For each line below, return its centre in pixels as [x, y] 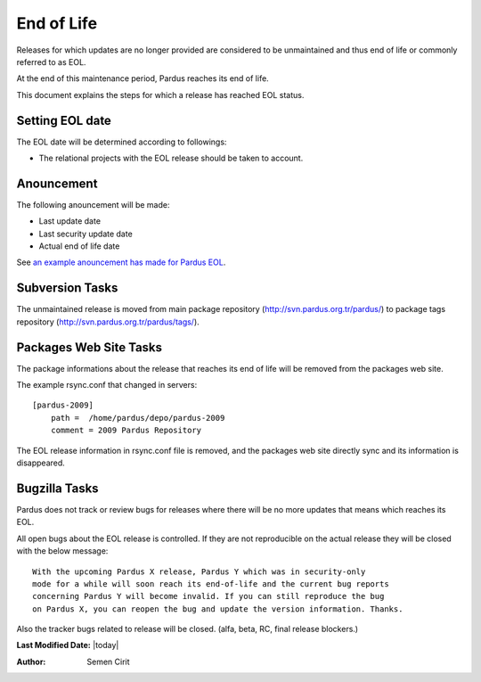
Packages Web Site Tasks [90, 347]
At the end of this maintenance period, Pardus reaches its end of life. [143, 78]
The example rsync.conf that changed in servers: [107, 385]
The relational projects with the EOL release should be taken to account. [171, 158]
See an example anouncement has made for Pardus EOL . [121, 262]
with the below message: [62, 551]
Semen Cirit [108, 661]
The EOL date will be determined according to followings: [122, 142]
